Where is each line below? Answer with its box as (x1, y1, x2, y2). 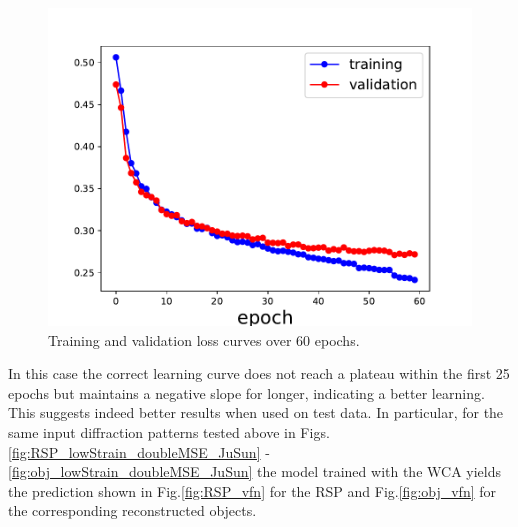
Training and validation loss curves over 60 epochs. (48, 329, 360, 350)
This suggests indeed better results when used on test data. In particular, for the (8, 402, 504, 423)
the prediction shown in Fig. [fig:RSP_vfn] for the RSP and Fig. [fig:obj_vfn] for (8, 480, 497, 501)
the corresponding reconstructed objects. (8, 500, 257, 521)
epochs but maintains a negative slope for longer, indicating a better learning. (8, 382, 485, 403)
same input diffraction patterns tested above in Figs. (8, 421, 330, 442)
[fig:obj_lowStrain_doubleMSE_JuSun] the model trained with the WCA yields (8, 461, 501, 482)
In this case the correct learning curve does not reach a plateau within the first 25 (8, 363, 510, 384)
